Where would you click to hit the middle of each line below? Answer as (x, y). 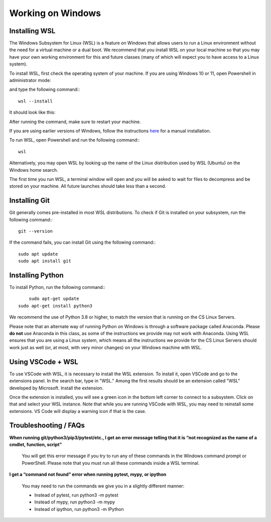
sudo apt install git (45, 261)
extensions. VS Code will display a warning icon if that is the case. (78, 411)
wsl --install (35, 101)
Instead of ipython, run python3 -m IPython (79, 509)
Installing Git (30, 201)
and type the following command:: (45, 89)
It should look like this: (32, 113)
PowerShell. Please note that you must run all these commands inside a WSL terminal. (111, 463)
